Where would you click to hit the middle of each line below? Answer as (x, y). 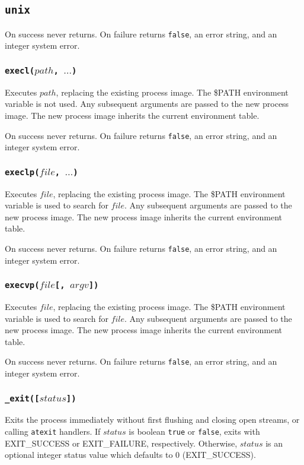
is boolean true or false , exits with (194, 431)
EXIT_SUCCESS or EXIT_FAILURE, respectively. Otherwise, (121, 443)
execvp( (22, 285)
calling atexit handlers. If (53, 431)
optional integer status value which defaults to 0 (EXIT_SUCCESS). (130, 455)
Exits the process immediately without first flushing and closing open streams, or (152, 420)
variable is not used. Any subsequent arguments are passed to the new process (147, 104)
